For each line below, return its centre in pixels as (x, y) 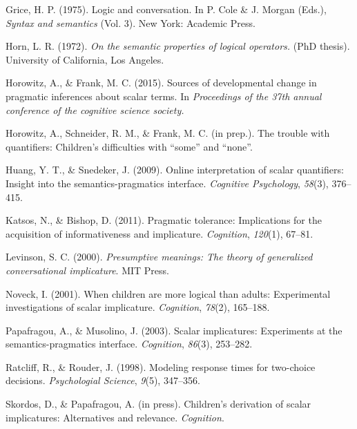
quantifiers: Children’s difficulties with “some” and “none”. (129, 146)
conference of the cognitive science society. (95, 109)
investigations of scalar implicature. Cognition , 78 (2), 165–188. (138, 307)
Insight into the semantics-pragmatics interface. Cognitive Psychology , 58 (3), (167, 183)
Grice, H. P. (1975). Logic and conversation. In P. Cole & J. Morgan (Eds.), (166, 9)
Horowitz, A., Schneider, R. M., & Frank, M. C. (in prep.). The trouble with (168, 133)
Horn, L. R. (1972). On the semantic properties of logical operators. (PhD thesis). (178, 46)
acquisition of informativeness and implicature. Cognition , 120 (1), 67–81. (160, 233)
